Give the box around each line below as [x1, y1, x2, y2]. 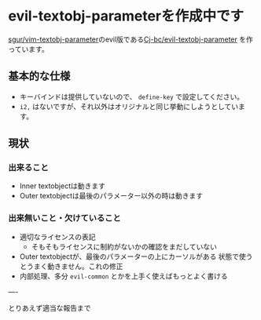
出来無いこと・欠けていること [8, 213, 122, 224]
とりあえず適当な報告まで [8, 303, 91, 312]
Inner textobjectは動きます [19, 181, 106, 191]
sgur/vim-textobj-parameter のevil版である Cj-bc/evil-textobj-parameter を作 [8, 35, 253, 44]
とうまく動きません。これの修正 [19, 261, 123, 271]
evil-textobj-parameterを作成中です [8, 7, 244, 25]
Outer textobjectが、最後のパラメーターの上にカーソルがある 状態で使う [19, 252, 253, 261]
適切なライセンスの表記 [19, 232, 96, 242]
